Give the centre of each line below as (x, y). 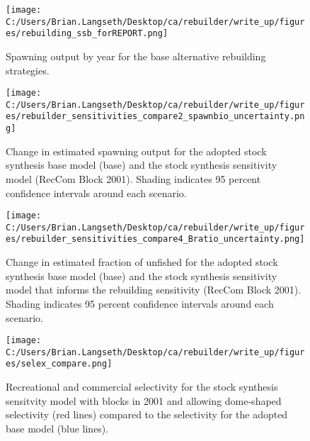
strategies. (28, 70)
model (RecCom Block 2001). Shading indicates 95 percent (133, 178)
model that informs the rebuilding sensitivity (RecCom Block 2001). (154, 290)
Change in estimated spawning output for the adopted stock (136, 151)
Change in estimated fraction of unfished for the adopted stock (142, 262)
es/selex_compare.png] (59, 364)
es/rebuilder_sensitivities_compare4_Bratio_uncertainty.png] (155, 239)
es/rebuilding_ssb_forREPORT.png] (87, 34)
